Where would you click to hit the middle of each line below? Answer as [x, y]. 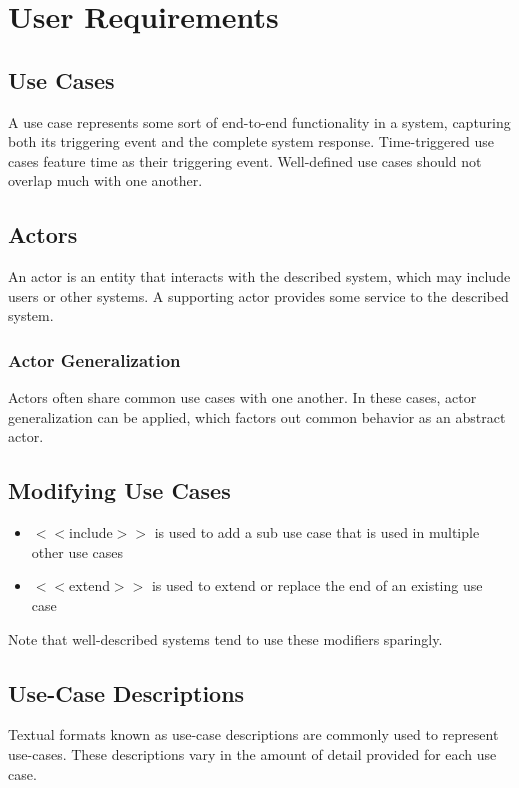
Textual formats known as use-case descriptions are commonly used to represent [253, 734]
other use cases [77, 551]
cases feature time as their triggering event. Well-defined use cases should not [245, 160]
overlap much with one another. [105, 180]
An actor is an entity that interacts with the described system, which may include [259, 276]
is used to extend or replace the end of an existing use [317, 585]
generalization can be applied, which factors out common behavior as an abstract [257, 416]
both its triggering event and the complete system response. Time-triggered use [251, 141]
